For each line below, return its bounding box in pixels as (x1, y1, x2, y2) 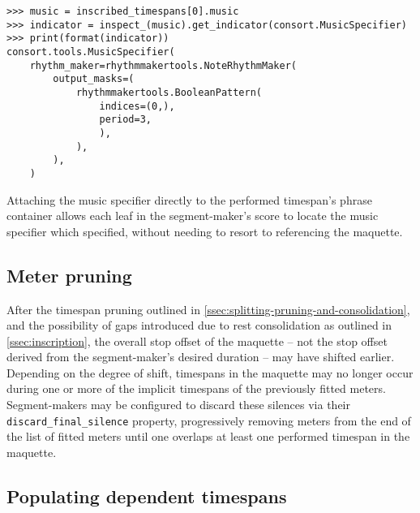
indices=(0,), (99, 100, 175, 112)
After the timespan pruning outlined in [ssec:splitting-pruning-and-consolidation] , (6, 300, 410, 317)
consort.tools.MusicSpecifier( (6, 45, 175, 58)
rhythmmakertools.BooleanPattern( (75, 86, 262, 98)
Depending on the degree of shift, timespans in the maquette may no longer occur (6, 364, 414, 381)
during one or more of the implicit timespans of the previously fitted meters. (6, 380, 386, 397)
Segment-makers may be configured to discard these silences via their (6, 396, 350, 413)
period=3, (99, 114, 152, 126)
